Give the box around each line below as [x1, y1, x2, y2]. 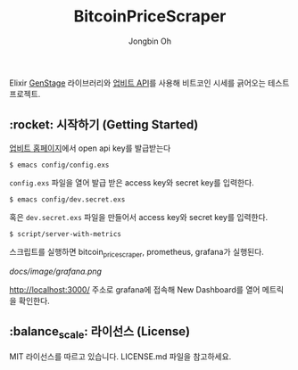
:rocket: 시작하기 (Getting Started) [9, 118, 199, 133]
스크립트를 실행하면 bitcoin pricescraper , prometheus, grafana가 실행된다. [9, 246, 265, 259]
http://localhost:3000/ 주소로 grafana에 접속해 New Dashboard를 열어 [9, 284, 261, 295]
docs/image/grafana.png [9, 266, 103, 276]
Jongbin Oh [128, 36, 172, 46]
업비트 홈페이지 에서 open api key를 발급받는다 [9, 143, 171, 153]
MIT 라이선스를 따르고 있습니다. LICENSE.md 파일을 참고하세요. [9, 350, 232, 362]
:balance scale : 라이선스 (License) [9, 324, 190, 341]
